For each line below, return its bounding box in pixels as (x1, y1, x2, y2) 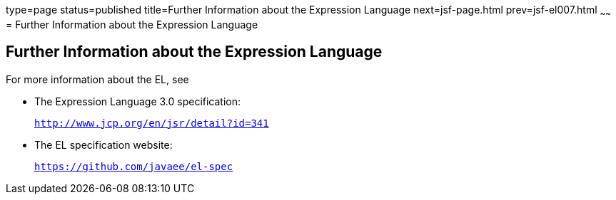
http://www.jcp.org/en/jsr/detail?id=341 (34, 117, 269, 129)
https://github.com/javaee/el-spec (34, 160, 233, 172)
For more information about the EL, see (6, 73, 189, 85)
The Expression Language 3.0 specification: (34, 95, 241, 107)
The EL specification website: (34, 138, 173, 151)
